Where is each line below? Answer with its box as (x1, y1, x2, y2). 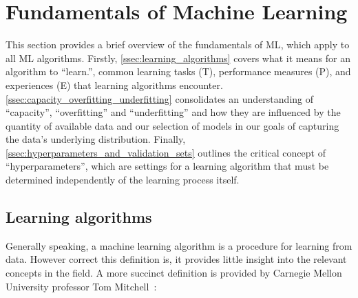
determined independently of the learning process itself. (6, 172, 240, 187)
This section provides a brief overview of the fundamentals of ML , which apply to (6, 37, 350, 52)
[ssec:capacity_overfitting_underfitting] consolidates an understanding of (6, 91, 314, 106)
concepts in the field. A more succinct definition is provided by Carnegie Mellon (6, 266, 342, 280)
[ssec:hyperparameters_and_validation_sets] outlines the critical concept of (6, 145, 326, 159)
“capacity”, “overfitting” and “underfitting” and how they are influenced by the (6, 105, 341, 119)
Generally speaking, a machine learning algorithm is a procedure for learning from (6, 238, 352, 252)
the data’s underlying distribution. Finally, (6, 132, 186, 146)
